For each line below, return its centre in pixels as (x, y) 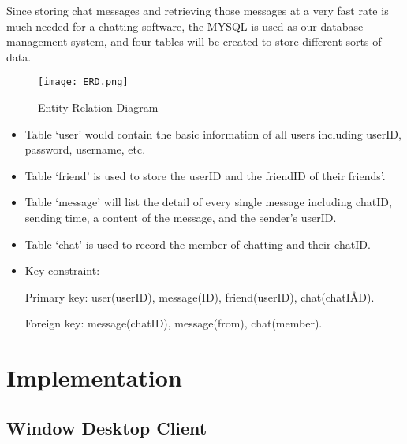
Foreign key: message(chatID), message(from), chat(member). (174, 323)
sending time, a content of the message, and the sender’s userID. (181, 217)
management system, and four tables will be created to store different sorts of (194, 41)
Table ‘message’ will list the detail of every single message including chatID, (208, 202)
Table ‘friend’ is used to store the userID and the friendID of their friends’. (205, 175)
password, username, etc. (85, 149)
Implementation (94, 377)
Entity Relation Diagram (98, 107)
